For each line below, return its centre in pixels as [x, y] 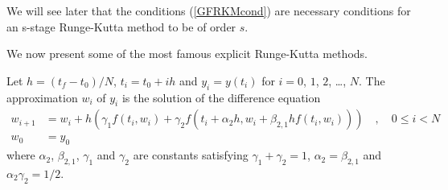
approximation [42, 97]
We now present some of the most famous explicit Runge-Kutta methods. [187, 54]
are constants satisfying [191, 155]
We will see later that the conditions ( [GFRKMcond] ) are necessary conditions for [209, 10]
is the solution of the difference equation [221, 97]
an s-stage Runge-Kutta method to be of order [121, 26]
